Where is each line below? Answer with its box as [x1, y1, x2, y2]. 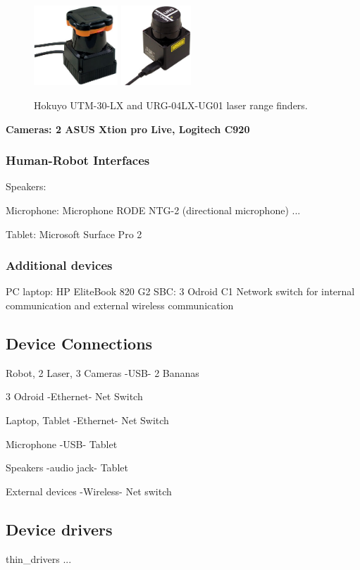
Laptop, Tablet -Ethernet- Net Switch [6, 412, 169, 427]
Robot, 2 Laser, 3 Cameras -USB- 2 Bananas [6, 365, 199, 380]
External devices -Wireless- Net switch [6, 483, 172, 498]
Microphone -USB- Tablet [6, 436, 118, 451]
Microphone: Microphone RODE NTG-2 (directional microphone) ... [6, 202, 301, 217]
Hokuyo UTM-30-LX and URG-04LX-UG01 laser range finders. [34, 97, 308, 112]
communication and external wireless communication [6, 297, 234, 312]
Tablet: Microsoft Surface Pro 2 [6, 226, 142, 241]
